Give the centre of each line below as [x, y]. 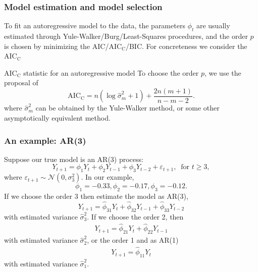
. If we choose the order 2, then [135, 216]
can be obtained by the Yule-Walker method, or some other [127, 108]
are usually [213, 25]
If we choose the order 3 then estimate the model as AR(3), [96, 196]
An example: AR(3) [45, 140]
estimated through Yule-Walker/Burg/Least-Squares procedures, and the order [126, 36]
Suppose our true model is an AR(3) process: [74, 159]
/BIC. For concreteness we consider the [186, 46]
